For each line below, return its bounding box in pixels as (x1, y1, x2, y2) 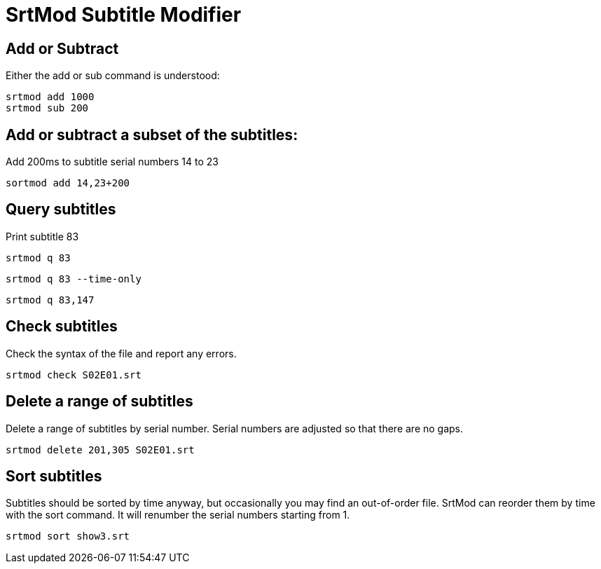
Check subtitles (6, 317, 118, 336)
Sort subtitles (6, 467, 102, 485)
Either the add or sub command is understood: (6, 69, 220, 82)
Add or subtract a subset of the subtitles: (6, 125, 298, 144)
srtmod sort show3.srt (6, 530, 130, 542)
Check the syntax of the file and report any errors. (6, 347, 237, 359)
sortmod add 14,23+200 (6, 177, 130, 189)
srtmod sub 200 (6, 102, 89, 114)
